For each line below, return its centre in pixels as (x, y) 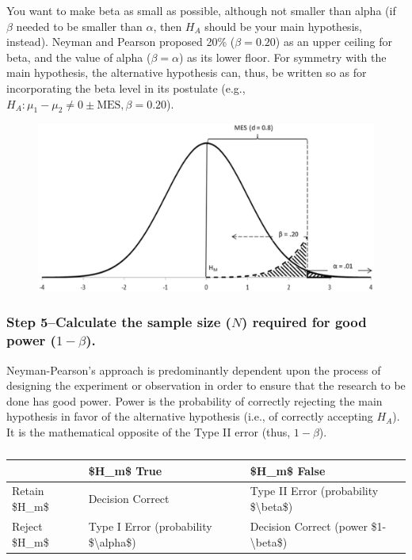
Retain (28, 491)
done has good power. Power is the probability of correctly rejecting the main (195, 400)
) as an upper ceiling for (334, 42)
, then (168, 26)
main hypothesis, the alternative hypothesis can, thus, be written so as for (187, 72)
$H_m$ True (125, 470)
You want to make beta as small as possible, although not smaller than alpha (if (201, 10)
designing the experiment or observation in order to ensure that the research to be (206, 385)
